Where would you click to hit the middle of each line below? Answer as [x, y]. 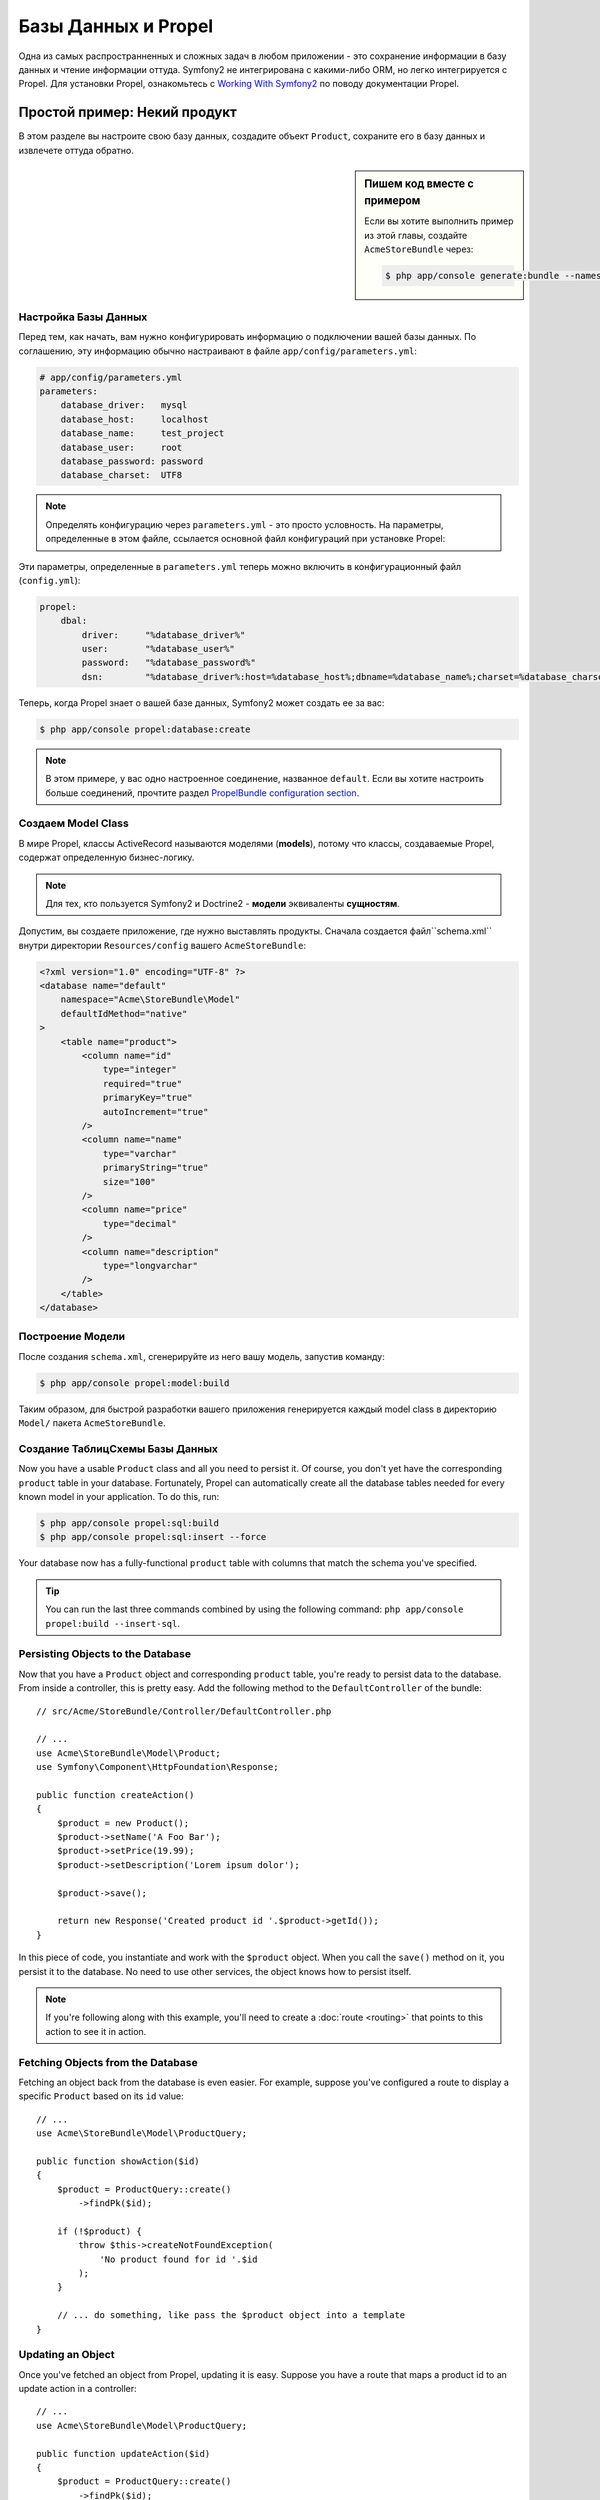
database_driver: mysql [124, 405]
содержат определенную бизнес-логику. [106, 857]
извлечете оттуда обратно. [76, 150]
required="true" [142, 1083]
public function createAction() [115, 1794]
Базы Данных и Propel [116, 26]
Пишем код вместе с [419, 184]
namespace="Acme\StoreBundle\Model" [150, 999]
